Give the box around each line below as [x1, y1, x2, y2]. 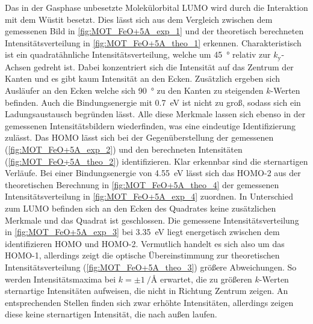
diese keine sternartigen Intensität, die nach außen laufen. [5, 308, 217, 320]
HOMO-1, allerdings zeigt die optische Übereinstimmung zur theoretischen [5, 249, 280, 261]
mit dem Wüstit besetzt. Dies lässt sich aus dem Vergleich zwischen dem [5, 13, 273, 25]
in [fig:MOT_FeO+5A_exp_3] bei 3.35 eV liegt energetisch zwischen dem [5, 225, 280, 238]
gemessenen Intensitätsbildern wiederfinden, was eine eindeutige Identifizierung [5, 119, 296, 132]
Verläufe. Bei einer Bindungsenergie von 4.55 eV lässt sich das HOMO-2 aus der [5, 167, 301, 179]
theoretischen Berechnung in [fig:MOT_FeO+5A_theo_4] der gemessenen [5, 178, 279, 191]
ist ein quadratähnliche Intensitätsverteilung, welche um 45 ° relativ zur [5, 48, 271, 61]
